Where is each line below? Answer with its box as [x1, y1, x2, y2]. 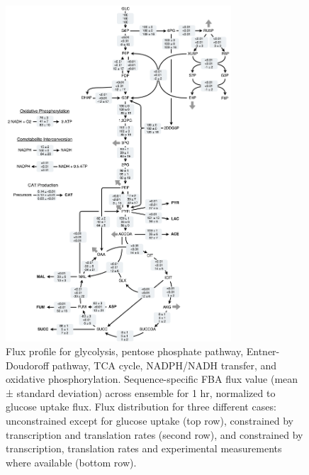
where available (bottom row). [6, 454, 137, 469]
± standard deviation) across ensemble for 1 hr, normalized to [6, 385, 276, 400]
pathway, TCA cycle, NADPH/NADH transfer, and [52, 357, 277, 372]
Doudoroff [6, 357, 49, 372]
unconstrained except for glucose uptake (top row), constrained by [6, 413, 294, 428]
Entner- [246, 344, 280, 359]
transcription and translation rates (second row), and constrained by [6, 427, 303, 442]
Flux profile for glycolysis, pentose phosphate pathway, [6, 344, 244, 359]
